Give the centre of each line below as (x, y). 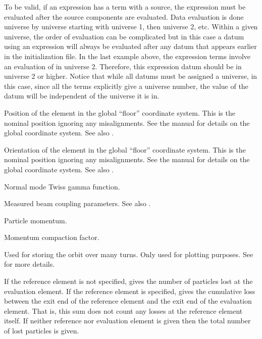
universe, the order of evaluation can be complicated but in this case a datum (124, 36)
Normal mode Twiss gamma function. (62, 186)
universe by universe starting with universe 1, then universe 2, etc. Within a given (131, 27)
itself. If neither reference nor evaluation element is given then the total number (127, 321)
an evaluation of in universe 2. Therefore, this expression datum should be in (123, 66)
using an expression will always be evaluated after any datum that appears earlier (130, 46)
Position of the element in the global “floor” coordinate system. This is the (120, 112)
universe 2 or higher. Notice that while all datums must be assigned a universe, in (131, 76)
